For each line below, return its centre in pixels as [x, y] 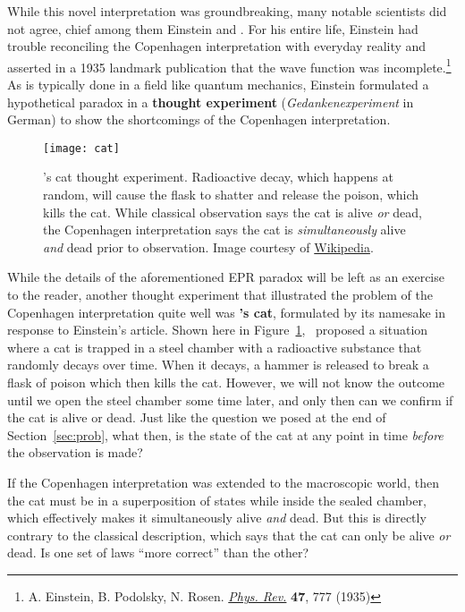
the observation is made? [75, 452]
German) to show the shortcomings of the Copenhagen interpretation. [199, 119]
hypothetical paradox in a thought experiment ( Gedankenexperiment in [211, 102]
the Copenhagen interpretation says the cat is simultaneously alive [224, 229]
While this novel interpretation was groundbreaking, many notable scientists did [227, 11]
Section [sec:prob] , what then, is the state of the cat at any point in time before [225, 434]
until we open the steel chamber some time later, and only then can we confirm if [230, 399]
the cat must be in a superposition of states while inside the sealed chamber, [217, 500]
